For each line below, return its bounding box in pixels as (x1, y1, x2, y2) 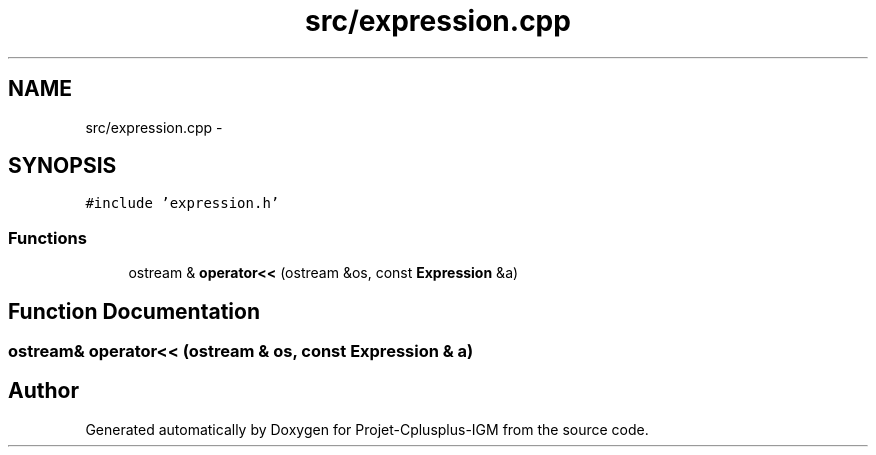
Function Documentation (8, 298, 260, 324)
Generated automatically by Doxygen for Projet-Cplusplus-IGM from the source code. (85, 420, 649, 438)
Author (8, 378, 79, 404)
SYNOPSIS (8, 153, 117, 179)
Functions (8, 227, 87, 248)
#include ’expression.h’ (85, 195, 280, 212)
